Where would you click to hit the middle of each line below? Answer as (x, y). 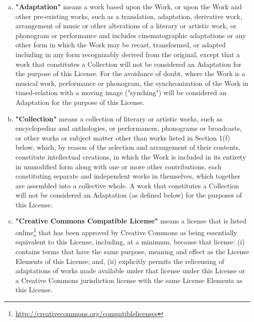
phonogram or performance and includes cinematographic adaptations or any (131, 35)
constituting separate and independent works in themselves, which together (128, 176)
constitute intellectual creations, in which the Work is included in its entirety (131, 156)
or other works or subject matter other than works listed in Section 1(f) (123, 137)
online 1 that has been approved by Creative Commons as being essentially (126, 231)
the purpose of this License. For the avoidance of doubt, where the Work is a (130, 73)
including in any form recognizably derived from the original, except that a (127, 54)
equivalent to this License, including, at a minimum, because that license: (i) (130, 242)
